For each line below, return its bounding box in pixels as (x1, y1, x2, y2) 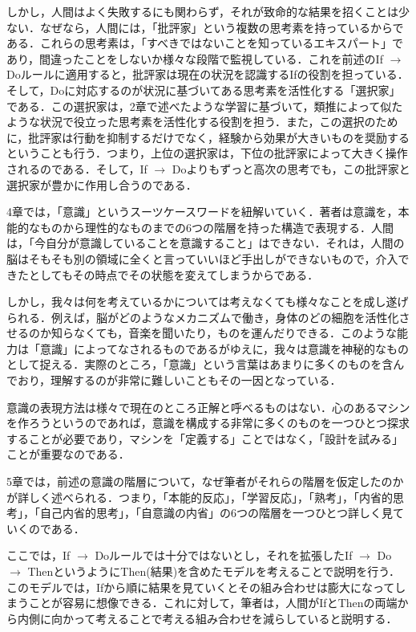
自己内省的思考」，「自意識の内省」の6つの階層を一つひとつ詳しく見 (39, 504, 394, 521)
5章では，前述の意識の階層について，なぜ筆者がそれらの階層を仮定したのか (6, 473, 404, 490)
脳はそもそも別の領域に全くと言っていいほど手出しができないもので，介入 (6, 250, 398, 267)
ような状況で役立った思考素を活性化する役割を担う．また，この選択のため (6, 113, 398, 130)
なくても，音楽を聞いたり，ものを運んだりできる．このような (73, 324, 398, 341)
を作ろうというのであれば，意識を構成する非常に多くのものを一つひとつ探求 (6, 414, 410, 431)
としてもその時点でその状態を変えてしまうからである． (28, 266, 319, 283)
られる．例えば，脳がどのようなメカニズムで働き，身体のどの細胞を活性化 (6, 308, 399, 325)
